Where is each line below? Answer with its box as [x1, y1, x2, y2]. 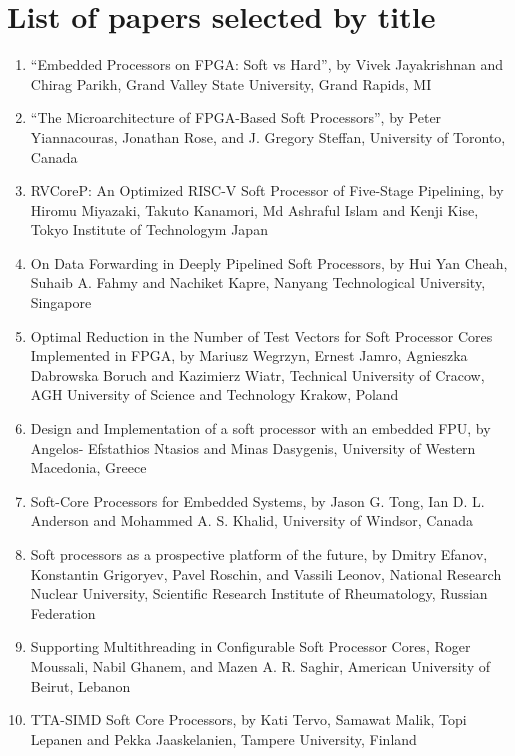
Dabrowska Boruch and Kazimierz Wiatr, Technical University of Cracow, [30, 364, 485, 385]
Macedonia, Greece [30, 457, 147, 478]
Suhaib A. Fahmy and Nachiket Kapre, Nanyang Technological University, [30, 272, 486, 293]
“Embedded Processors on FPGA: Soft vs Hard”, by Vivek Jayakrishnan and [30, 54, 504, 75]
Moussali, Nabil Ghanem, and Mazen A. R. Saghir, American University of [30, 655, 490, 676]
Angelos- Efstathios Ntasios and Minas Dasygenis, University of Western [30, 437, 476, 458]
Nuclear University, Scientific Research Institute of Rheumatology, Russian [30, 583, 488, 604]
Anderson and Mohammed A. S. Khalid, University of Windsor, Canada [30, 510, 473, 531]
